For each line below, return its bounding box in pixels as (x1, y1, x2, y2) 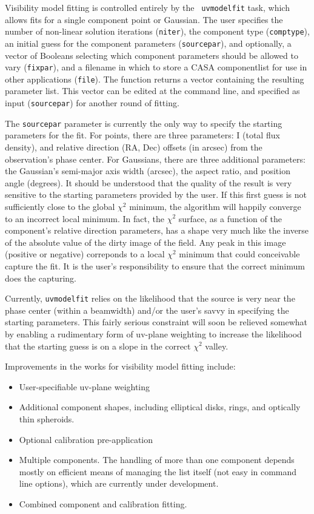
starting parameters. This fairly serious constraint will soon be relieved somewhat (5, 316, 308, 328)
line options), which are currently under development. (19, 477, 219, 490)
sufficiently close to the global (5, 200, 115, 212)
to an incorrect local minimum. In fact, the (5, 212, 164, 225)
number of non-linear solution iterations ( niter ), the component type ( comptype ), (5, 25, 310, 38)
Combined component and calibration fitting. (19, 497, 187, 510)
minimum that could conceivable (179, 248, 300, 260)
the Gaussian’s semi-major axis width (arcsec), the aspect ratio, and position (5, 164, 290, 177)
